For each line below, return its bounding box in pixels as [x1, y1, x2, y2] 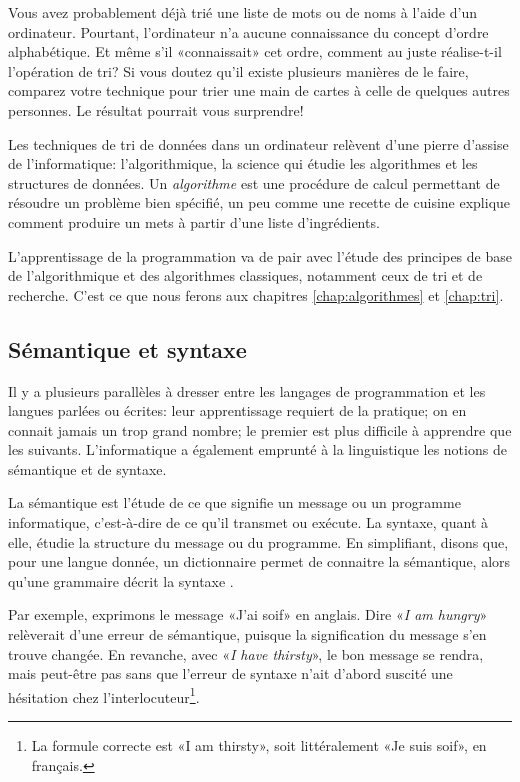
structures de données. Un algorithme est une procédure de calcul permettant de [8, 172, 500, 193]
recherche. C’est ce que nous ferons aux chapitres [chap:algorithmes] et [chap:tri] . [8, 284, 504, 305]
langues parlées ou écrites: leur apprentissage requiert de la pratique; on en [8, 400, 467, 421]
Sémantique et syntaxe [8, 333, 247, 364]
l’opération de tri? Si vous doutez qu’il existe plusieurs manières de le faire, [8, 60, 469, 81]
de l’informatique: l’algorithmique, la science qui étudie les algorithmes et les [8, 153, 478, 174]
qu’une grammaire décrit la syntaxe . [8, 570, 234, 591]
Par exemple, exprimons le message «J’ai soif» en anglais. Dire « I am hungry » [8, 604, 488, 625]
